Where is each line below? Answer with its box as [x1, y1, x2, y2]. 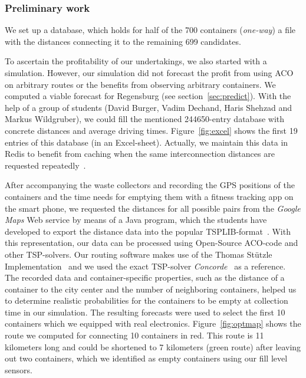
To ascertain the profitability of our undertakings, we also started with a [5, 55, 267, 67]
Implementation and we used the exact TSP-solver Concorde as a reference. [5, 259, 286, 272]
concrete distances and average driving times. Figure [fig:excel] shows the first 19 [5, 124, 298, 136]
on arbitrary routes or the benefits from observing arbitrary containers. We [5, 78, 276, 90]
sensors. [5, 363, 32, 376]
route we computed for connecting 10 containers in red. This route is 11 [5, 329, 264, 341]
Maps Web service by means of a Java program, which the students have [5, 213, 267, 226]
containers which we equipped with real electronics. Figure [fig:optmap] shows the [5, 317, 301, 330]
